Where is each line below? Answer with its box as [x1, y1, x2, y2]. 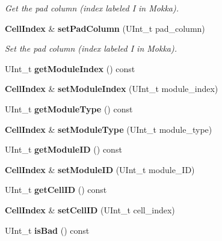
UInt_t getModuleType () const [5, 102, 133, 115]
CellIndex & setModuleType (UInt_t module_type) [5, 123, 212, 135]
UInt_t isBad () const [5, 224, 90, 236]
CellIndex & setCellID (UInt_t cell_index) [5, 203, 175, 216]
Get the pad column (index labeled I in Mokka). [5, 2, 179, 14]
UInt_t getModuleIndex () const [5, 62, 135, 75]
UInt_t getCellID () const [5, 183, 107, 196]
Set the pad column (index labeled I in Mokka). [5, 42, 177, 55]
